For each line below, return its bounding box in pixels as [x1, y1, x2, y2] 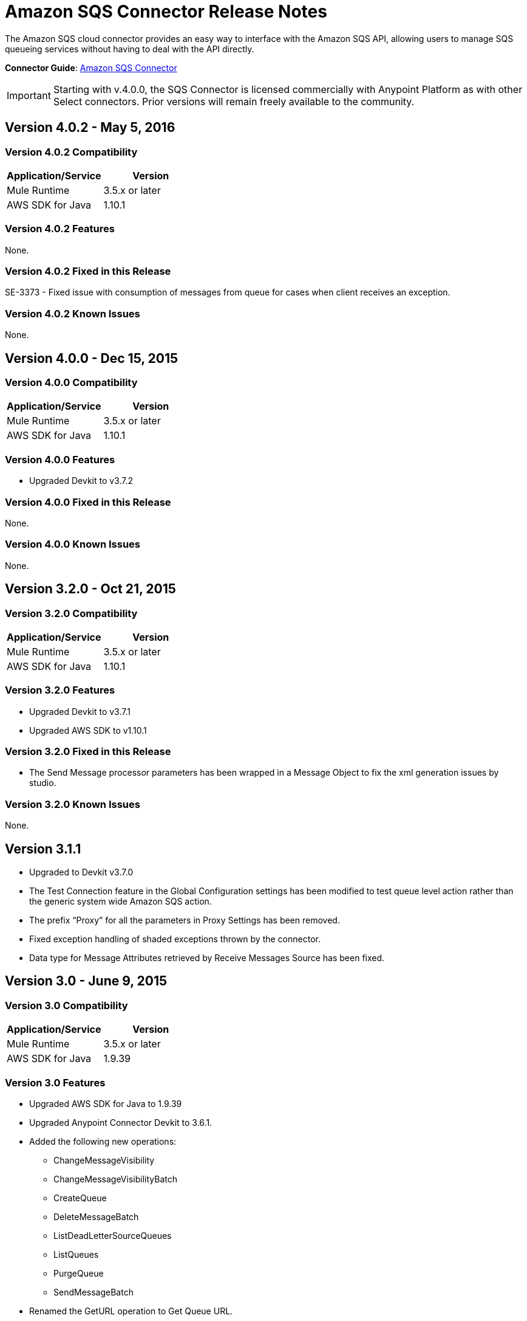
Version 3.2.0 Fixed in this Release [5, 745, 171, 758]
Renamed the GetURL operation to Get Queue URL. [29, 1305, 233, 1316]
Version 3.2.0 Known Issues [5, 798, 140, 810]
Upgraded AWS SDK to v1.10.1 [29, 725, 147, 736]
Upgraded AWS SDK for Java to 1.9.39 [29, 1098, 182, 1109]
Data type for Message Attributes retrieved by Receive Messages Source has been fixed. [29, 953, 385, 963]
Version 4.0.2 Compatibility [5, 145, 138, 158]
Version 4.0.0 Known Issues [5, 538, 140, 551]
